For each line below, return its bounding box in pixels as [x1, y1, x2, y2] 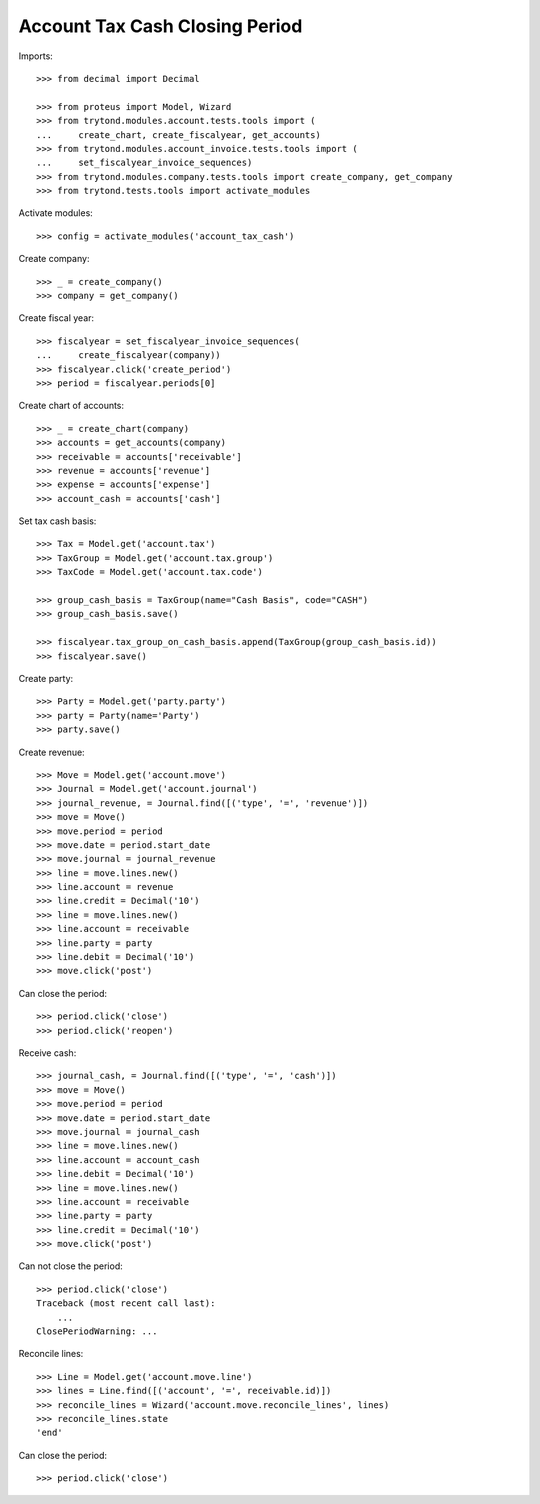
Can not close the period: [18, 1260, 124, 1272]
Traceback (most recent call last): [36, 1298, 216, 1309]
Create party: [18, 673, 74, 684]
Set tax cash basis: [18, 515, 97, 527]
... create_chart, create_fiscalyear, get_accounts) [36, 129, 322, 140]
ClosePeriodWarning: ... [36, 1326, 158, 1337]
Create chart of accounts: [18, 400, 125, 412]
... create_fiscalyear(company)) [36, 350, 222, 361]
